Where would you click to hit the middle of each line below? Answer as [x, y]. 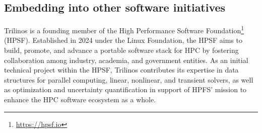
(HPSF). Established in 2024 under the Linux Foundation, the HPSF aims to [123, 40]
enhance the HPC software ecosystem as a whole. [80, 99]
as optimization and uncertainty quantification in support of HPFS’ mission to [125, 89]
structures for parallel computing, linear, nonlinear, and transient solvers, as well [129, 79]
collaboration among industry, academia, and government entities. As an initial [126, 60]
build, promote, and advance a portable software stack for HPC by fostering [121, 50]
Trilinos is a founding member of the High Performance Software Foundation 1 [124, 29]
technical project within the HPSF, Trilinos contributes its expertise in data [121, 70]
